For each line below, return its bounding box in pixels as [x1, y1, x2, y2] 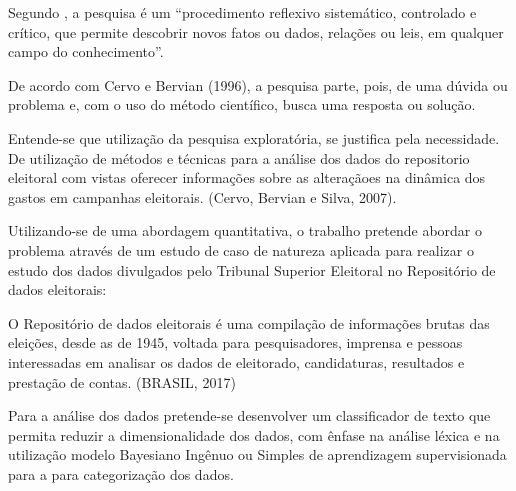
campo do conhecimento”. [8, 41, 164, 62]
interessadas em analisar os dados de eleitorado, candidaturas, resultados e [8, 351, 465, 372]
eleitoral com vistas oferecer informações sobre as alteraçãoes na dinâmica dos [8, 167, 486, 188]
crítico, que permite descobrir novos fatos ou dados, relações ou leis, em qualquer [8, 21, 504, 42]
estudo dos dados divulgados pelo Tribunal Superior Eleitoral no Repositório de [8, 259, 496, 280]
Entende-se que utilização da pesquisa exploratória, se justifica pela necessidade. [8, 127, 500, 148]
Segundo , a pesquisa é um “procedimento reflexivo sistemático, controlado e [8, 2, 477, 22]
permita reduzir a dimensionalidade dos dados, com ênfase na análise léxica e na [8, 424, 500, 445]
